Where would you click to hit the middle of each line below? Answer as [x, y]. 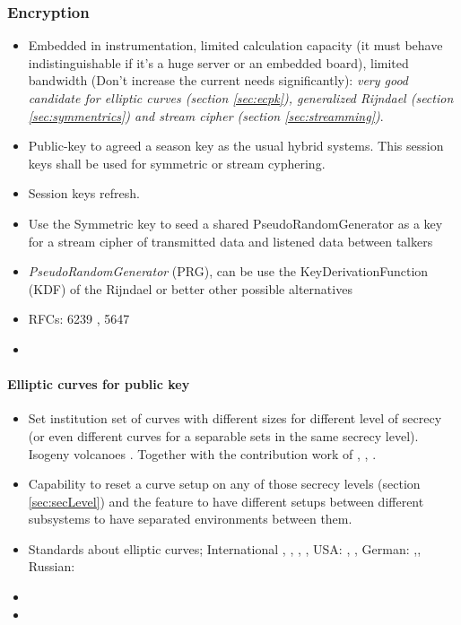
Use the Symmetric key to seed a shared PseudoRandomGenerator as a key [235, 223]
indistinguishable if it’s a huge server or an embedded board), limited [218, 62]
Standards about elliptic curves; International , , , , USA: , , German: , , [225, 548]
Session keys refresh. [84, 193]
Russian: [52, 566]
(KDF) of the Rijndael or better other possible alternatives [190, 288]
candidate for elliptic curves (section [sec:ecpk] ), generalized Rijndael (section [241, 98]
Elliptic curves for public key [99, 384]
